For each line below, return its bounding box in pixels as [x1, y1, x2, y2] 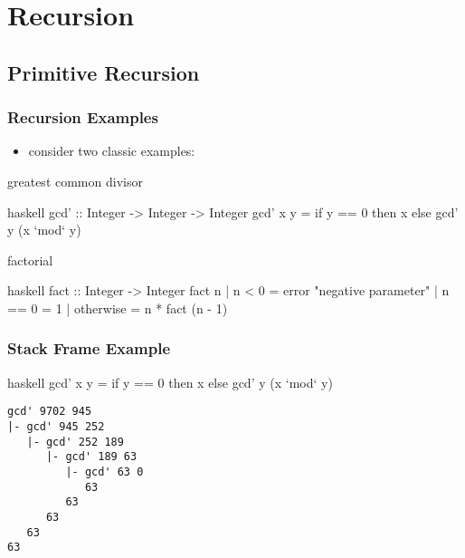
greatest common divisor [7, 171, 143, 190]
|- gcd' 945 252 [7, 420, 105, 433]
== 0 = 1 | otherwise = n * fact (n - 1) [7, 298, 228, 317]
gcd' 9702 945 [7, 405, 92, 418]
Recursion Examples [7, 106, 158, 129]
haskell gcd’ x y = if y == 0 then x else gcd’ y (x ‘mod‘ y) [7, 372, 333, 391]
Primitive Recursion [7, 58, 200, 86]
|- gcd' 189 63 [45, 450, 138, 464]
